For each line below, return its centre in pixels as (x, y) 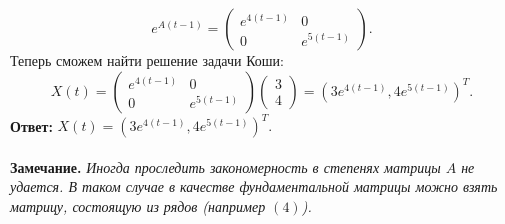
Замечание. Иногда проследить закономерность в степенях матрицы (225, 166)
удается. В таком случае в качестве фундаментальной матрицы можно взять (254, 186)
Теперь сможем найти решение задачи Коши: (147, 60)
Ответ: (31, 125)
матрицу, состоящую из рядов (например (138, 205)
